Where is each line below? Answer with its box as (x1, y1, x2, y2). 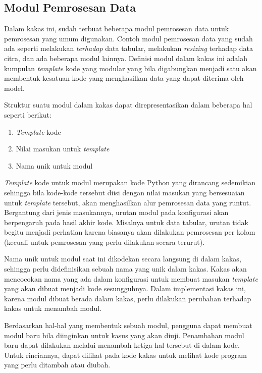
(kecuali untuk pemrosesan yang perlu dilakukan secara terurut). (4, 236, 205, 247)
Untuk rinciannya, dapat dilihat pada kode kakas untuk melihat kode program (4, 349, 247, 360)
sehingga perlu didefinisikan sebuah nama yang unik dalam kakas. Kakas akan (4, 263, 247, 274)
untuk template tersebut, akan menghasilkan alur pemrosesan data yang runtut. (4, 197, 251, 207)
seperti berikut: (4, 109, 51, 120)
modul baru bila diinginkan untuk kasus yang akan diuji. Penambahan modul (4, 330, 244, 340)
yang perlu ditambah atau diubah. (4, 359, 111, 370)
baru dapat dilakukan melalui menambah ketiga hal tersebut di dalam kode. (4, 340, 240, 350)
